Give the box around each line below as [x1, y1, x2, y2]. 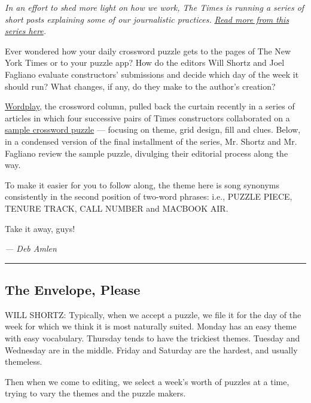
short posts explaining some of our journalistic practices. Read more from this [5, 13, 289, 25]
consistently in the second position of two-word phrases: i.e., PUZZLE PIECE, [5, 190, 292, 203]
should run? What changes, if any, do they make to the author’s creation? [5, 80, 276, 92]
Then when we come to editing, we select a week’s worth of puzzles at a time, [5, 375, 289, 387]
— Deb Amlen [5, 242, 57, 255]
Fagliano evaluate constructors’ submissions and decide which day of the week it [5, 68, 299, 80]
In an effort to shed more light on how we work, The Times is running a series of [5, 1, 304, 13]
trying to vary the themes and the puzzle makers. [5, 387, 186, 399]
